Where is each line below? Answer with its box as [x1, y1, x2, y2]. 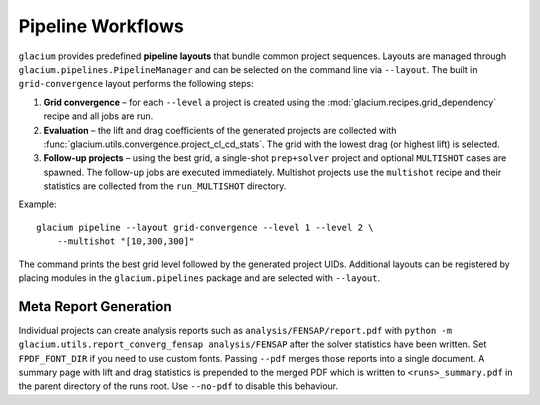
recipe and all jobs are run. [43, 110, 154, 122]
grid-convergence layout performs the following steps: [18, 78, 254, 90]
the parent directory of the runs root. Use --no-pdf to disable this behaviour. [18, 380, 339, 392]
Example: [18, 198, 57, 210]
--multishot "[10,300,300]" [56, 236, 195, 247]
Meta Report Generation [18, 298, 172, 315]
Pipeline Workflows [18, 15, 184, 37]
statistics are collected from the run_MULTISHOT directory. [43, 180, 287, 192]
